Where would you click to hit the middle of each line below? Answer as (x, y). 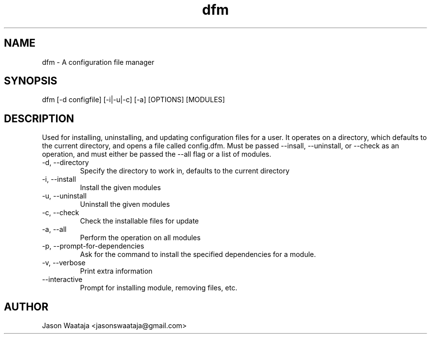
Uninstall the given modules (125, 204)
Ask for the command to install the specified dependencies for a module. (198, 254)
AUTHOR (26, 307)
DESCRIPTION (39, 118)
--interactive (62, 280)
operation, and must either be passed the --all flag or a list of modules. (157, 154)
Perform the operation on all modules (140, 238)
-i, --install (59, 179)
